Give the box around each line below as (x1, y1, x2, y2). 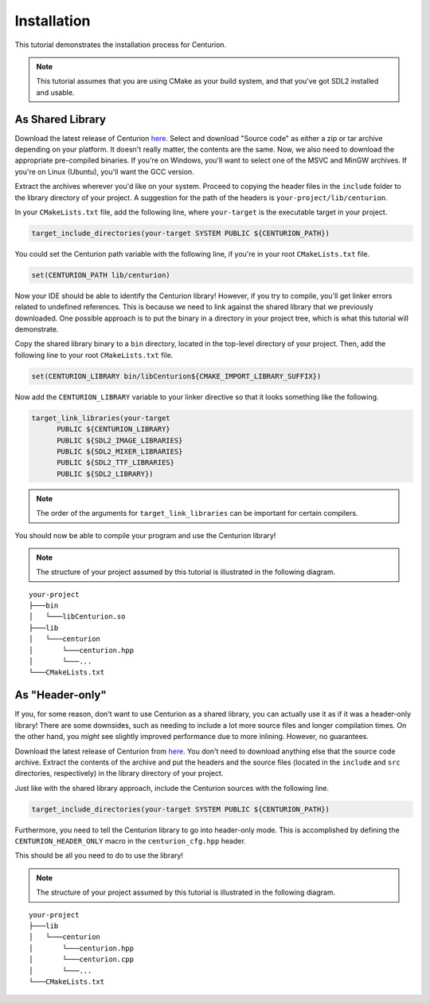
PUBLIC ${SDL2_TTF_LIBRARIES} (57, 458, 175, 467)
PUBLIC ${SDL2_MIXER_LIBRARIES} (57, 446, 183, 456)
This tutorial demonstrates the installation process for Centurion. (14, 40, 227, 49)
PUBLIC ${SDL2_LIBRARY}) (57, 469, 154, 478)
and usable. (36, 88, 75, 97)
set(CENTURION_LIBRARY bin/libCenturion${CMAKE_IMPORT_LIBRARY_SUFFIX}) (31, 372, 322, 380)
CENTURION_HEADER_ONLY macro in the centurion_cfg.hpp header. (14, 836, 246, 846)
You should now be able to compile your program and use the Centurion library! (14, 530, 276, 540)
